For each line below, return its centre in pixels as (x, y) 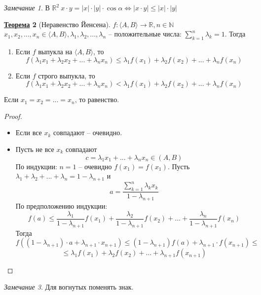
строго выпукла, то (67, 75)
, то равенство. (97, 99)
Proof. (13, 116)
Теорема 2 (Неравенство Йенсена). (57, 24)
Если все (29, 132)
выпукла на (55, 51)
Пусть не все (35, 149)
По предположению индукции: (61, 206)
